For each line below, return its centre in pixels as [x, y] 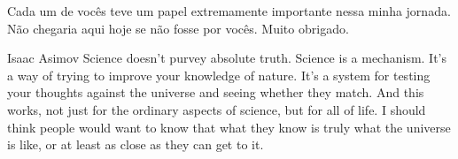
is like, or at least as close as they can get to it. [136, 144]
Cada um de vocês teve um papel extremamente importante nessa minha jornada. [229, 11]
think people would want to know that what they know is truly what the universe [229, 127]
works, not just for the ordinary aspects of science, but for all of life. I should [217, 109]
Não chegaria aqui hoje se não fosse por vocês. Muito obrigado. [178, 28]
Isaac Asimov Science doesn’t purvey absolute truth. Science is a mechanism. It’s [227, 58]
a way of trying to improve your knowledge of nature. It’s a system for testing [219, 75]
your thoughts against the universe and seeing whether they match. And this [216, 92]
